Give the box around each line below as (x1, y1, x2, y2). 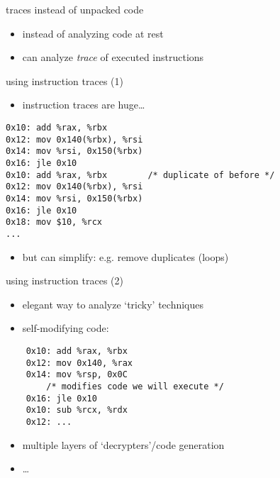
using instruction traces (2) (6, 273, 123, 288)
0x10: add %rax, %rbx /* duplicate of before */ (6, 169, 275, 180)
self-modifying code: (22, 321, 109, 335)
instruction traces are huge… (22, 97, 145, 112)
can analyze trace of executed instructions (22, 50, 204, 65)
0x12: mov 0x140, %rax (26, 357, 133, 368)
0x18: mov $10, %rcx (6, 217, 103, 228)
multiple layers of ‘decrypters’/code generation (22, 437, 225, 452)
